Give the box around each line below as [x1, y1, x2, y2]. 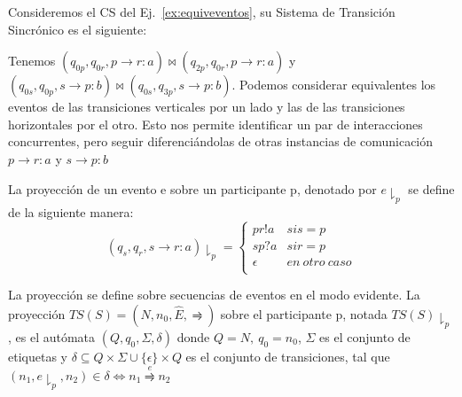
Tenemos [8, 51, 56, 70]
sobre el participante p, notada [220, 304, 388, 323]
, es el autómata [8, 327, 96, 346]
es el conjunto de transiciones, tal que [185, 346, 390, 365]
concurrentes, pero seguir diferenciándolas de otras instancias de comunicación [8, 132, 434, 151]
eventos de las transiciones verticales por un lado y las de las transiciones [8, 97, 405, 116]
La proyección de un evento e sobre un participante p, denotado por [8, 179, 377, 198]
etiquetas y [8, 346, 67, 365]
